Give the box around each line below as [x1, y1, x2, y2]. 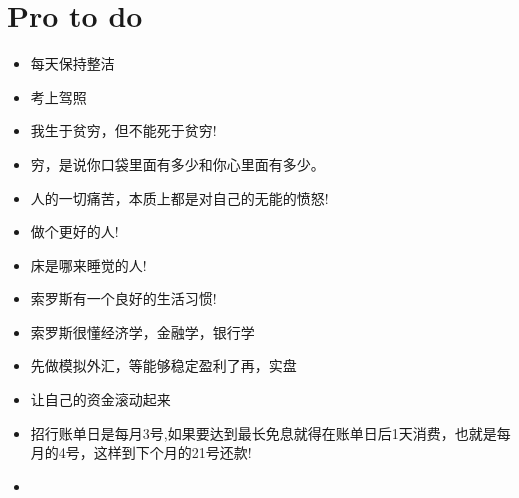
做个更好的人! [30, 221, 119, 242]
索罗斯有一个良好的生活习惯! [30, 288, 217, 309]
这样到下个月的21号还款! [93, 442, 252, 463]
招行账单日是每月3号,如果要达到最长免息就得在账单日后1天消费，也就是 [30, 422, 497, 443]
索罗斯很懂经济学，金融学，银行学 [30, 321, 255, 342]
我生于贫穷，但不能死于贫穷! [30, 120, 217, 141]
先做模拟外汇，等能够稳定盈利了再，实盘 [30, 355, 297, 376]
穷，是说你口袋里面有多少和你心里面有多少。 [30, 153, 325, 174]
